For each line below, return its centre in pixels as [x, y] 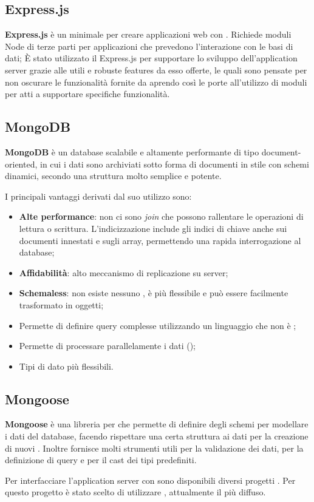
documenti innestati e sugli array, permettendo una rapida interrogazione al [160, 240]
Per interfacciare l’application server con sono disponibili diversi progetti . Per [150, 480]
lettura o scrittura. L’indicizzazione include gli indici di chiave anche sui [153, 228]
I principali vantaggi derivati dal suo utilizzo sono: [98, 196]
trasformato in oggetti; [61, 304]
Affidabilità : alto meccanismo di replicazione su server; [124, 272]
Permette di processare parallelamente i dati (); [108, 346]
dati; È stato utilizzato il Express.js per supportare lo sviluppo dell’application [151, 58]
